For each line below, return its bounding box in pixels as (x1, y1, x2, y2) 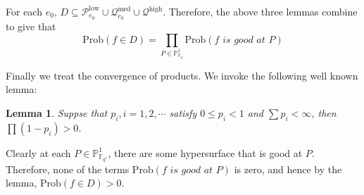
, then (311, 106, 337, 120)
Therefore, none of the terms (6, 161, 130, 176)
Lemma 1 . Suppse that (6, 106, 108, 120)
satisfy (169, 106, 197, 120)
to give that (6, 19, 56, 34)
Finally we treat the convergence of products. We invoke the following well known (6, 68, 358, 82)
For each (6, 4, 42, 18)
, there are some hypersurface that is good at (108, 145, 303, 160)
